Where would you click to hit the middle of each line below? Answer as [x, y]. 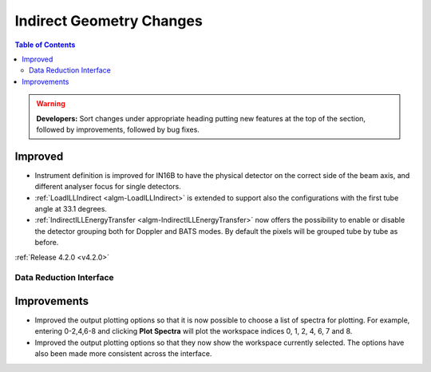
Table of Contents [45, 45]
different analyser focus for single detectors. [108, 187]
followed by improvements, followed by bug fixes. [118, 129]
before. [47, 243]
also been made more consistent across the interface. [123, 354]
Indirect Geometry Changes [109, 21]
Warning [51, 104]
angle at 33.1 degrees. [71, 208]
